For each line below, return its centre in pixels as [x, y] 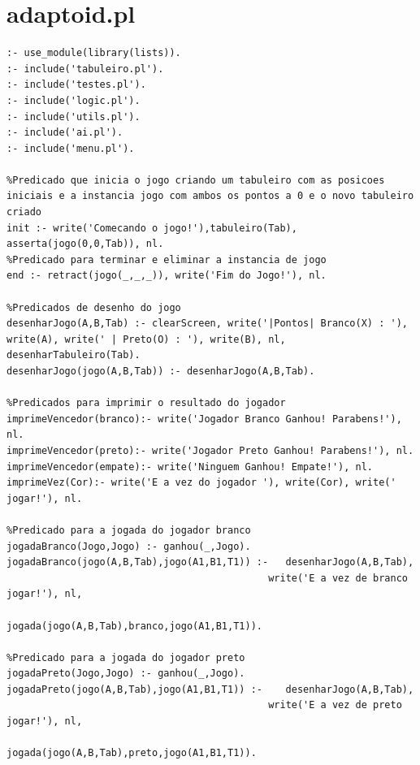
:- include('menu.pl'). [71, 148]
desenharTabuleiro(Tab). [74, 355]
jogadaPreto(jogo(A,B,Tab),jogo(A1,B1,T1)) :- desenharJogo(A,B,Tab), [210, 689]
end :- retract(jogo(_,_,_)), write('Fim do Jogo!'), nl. [167, 276]
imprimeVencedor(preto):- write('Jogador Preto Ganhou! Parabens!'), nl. [210, 450]
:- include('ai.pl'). [65, 133]
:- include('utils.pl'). [74, 117]
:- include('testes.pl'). [76, 85]
